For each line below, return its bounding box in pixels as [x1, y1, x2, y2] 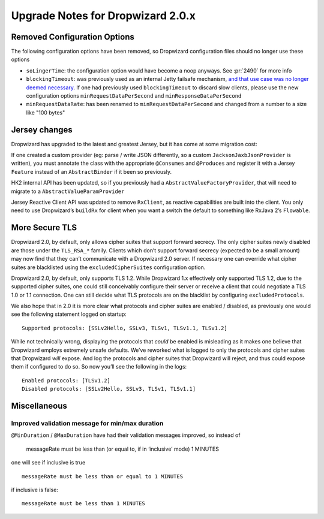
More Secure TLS [11, 222, 77, 233]
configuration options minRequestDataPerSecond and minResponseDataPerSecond [26, 92, 242, 99]
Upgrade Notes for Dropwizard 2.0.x [11, 9, 196, 22]
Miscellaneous [11, 401, 67, 411]
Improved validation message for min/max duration [11, 419, 164, 427]
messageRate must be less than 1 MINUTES [22, 500, 145, 507]
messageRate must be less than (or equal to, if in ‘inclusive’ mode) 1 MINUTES [26, 445, 219, 452]
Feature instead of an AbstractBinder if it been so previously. [11, 168, 172, 175]
